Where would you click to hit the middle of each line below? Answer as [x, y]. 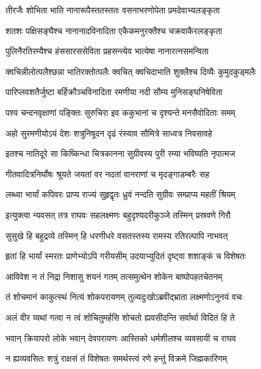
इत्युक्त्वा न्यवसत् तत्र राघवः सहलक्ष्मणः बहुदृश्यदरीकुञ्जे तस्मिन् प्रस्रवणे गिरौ [118, 214]
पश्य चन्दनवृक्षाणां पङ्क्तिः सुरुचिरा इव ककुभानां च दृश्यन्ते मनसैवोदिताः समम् [120, 112]
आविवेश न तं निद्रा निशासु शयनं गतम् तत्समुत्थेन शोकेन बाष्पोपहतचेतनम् [114, 276]
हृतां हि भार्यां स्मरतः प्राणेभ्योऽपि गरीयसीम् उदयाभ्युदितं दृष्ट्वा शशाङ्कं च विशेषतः [126, 256]
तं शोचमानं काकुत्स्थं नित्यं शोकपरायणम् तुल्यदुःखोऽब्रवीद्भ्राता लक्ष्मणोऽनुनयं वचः [124, 297]
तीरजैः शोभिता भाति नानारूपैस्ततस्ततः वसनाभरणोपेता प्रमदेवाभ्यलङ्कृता [113, 10]
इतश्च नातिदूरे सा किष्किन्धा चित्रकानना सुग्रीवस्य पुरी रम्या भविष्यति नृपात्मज [120, 153]
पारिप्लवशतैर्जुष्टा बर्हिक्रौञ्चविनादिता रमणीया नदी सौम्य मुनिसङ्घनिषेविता [114, 92]
